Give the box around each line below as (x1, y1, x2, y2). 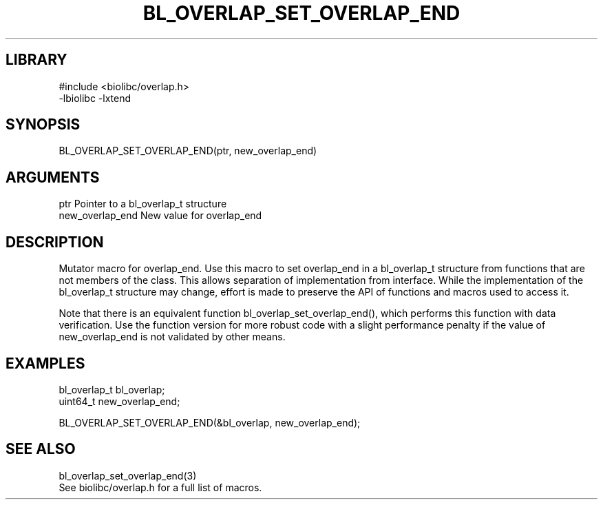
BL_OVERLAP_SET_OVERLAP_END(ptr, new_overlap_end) (59, 145, 317, 157)
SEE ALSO (6, 440, 76, 458)
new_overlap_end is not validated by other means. (59, 331, 286, 343)
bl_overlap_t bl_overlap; (59, 383, 165, 395)
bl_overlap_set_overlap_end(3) (59, 469, 197, 482)
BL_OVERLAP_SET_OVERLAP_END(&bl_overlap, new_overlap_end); (59, 416, 361, 429)
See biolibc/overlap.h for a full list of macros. (59, 481, 262, 493)
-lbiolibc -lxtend (59, 92, 131, 104)
